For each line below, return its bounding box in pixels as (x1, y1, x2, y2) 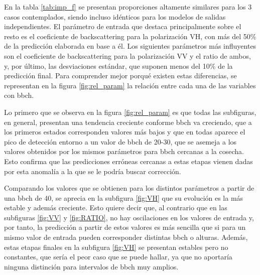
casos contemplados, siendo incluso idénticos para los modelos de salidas (4, 11, 226, 22)
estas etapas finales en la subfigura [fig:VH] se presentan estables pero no (4, 241, 228, 252)
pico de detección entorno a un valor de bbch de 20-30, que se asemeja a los (4, 136, 237, 147)
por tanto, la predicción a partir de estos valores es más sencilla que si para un (4, 222, 246, 232)
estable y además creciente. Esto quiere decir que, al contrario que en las (4, 202, 227, 213)
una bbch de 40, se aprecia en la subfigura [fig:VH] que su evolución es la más (4, 192, 243, 203)
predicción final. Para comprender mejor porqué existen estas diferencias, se (4, 70, 237, 81)
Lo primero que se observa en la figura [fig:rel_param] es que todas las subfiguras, (4, 106, 256, 117)
